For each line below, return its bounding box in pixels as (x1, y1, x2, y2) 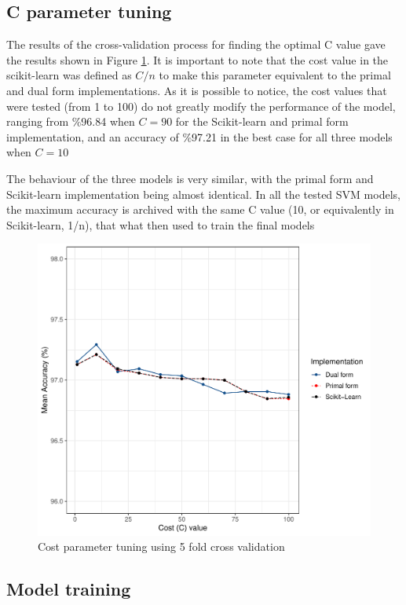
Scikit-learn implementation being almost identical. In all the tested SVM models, (6, 185, 401, 202)
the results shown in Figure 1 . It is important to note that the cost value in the (6, 51, 389, 68)
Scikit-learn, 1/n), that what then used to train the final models (6, 216, 315, 233)
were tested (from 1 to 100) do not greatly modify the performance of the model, (6, 97, 396, 114)
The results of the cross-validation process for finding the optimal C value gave (6, 36, 386, 53)
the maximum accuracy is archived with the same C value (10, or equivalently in (6, 201, 394, 218)
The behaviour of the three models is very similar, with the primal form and (6, 170, 374, 186)
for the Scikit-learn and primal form (175, 113, 349, 130)
